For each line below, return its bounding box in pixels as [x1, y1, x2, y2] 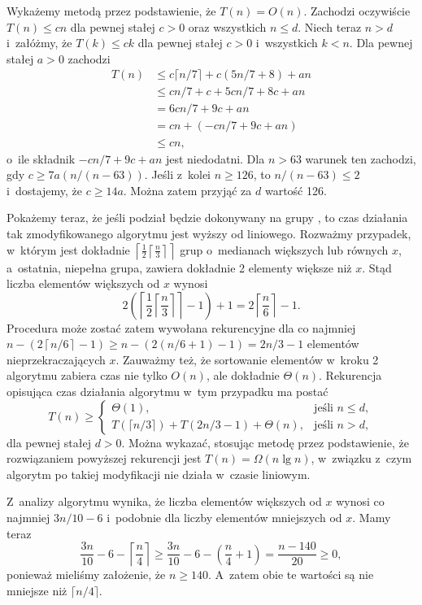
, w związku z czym [311, 450, 412, 467]
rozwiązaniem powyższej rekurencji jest [7, 450, 202, 467]
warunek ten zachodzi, [305, 150, 416, 167]
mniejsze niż [7, 581, 67, 598]
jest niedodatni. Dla [165, 150, 265, 167]
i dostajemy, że [7, 181, 83, 198]
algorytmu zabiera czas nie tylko [7, 367, 167, 384]
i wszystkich [255, 34, 318, 51]
